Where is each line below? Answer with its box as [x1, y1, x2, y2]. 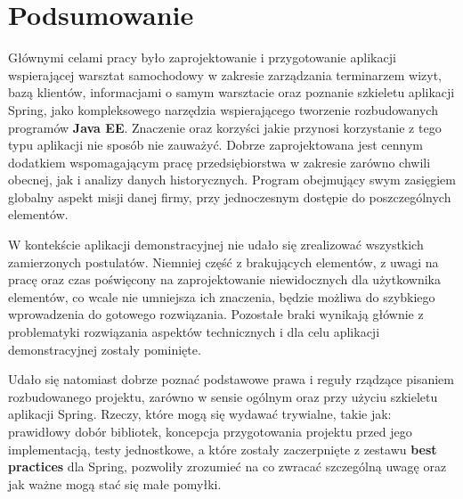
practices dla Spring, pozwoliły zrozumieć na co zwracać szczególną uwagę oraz [8, 457, 447, 476]
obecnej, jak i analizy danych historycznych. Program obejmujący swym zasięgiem [8, 170, 456, 189]
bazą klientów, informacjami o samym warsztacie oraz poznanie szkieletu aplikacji [8, 83, 455, 102]
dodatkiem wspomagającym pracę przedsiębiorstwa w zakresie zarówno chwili [8, 152, 431, 171]
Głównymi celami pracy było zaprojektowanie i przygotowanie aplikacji [8, 48, 396, 67]
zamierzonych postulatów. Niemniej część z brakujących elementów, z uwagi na [8, 252, 439, 271]
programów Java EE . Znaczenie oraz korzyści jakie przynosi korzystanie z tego [8, 118, 442, 136]
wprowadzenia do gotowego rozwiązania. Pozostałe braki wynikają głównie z [8, 305, 424, 323]
